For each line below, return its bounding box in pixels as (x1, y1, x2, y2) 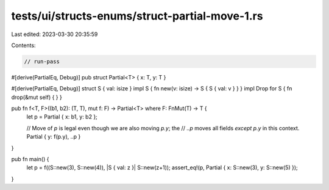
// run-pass (24, 58, 60, 65)
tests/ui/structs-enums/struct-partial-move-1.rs (11, 9, 263, 23)
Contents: (11, 42, 36, 49)
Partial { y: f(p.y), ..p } (26, 133, 81, 141)
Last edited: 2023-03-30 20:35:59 (11, 31, 98, 38)
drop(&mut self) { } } (11, 93, 62, 101)
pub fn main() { (11, 156, 49, 163)
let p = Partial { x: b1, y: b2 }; (26, 113, 97, 120)
